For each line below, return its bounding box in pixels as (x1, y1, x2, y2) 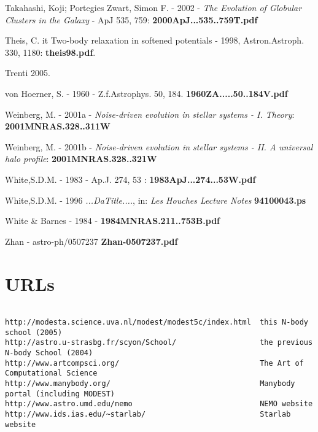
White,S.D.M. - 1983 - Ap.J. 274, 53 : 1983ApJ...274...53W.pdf (5, 172, 256, 185)
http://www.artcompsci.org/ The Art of (5, 358, 304, 368)
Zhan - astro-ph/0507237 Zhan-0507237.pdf (5, 234, 178, 247)
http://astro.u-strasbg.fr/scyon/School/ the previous (5, 338, 313, 347)
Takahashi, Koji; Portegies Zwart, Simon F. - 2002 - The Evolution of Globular (5, 1, 302, 13)
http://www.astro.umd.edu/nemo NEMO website (5, 399, 313, 409)
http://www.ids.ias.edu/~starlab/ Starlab (5, 410, 291, 418)
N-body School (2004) (5, 349, 93, 358)
